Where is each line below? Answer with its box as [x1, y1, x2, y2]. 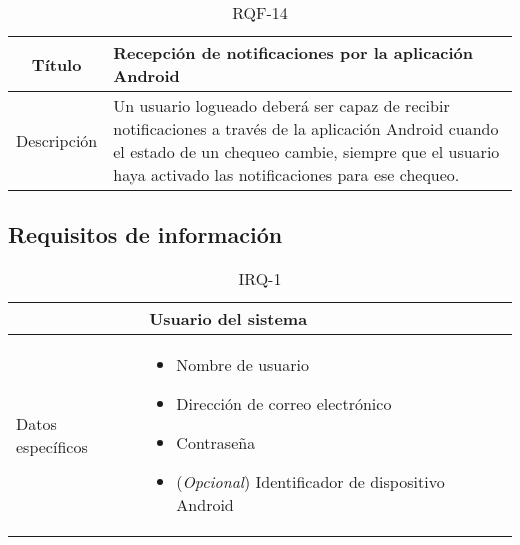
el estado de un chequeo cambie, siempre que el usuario [113, 140, 500, 163]
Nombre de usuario [176, 353, 309, 377]
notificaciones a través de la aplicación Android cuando [113, 117, 499, 140]
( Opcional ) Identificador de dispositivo [176, 470, 445, 494]
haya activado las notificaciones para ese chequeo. [113, 163, 460, 186]
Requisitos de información [8, 219, 283, 250]
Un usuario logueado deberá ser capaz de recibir [113, 94, 450, 117]
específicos [16, 434, 88, 458]
